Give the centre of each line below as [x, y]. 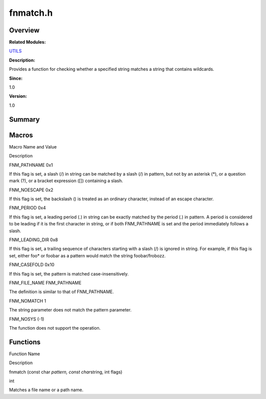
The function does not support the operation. [55, 328]
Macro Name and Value [33, 147]
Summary [24, 119]
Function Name [25, 354]
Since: [16, 78]
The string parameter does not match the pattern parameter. [70, 310]
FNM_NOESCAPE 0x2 [31, 190]
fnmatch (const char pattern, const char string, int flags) [66, 372]
